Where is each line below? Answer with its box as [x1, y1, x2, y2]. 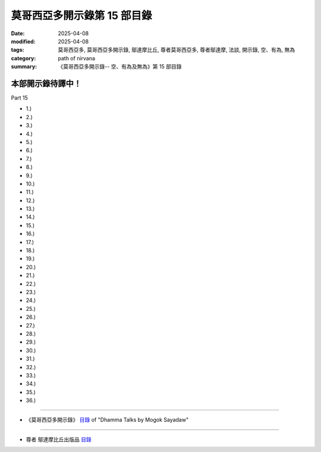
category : [11, 54, 36, 62]
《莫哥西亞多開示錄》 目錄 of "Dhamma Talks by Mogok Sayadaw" [26, 416, 189, 423]
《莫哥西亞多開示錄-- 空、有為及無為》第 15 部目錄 [58, 63, 182, 70]
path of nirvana [58, 54, 95, 62]
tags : [11, 46, 24, 54]
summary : [11, 63, 37, 70]
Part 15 [11, 94, 28, 101]
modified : [11, 38, 36, 45]
